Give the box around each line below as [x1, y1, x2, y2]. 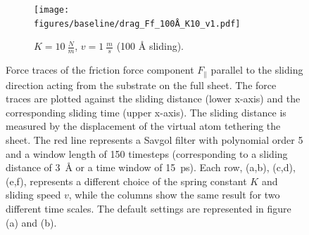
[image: [34, 5, 70, 15]
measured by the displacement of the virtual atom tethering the [6, 119, 281, 133]
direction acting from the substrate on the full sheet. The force [6, 77, 277, 92]
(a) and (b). [6, 215, 57, 229]
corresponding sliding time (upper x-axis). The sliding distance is [6, 105, 286, 119]
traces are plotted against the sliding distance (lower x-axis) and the [6, 91, 301, 106]
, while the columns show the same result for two [68, 187, 280, 202]
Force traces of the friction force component [6, 62, 194, 77]
